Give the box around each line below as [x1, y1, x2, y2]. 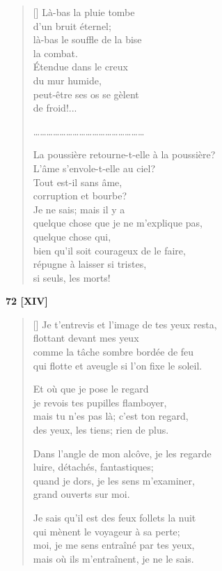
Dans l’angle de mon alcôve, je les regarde [33, 446, 212, 460]
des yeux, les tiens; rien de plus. [33, 422, 169, 437]
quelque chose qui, [33, 229, 111, 243]
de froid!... [33, 100, 77, 115]
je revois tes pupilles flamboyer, [33, 395, 167, 409]
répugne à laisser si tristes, [33, 257, 147, 271]
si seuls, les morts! [33, 270, 111, 284]
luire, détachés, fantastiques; [33, 459, 154, 474]
